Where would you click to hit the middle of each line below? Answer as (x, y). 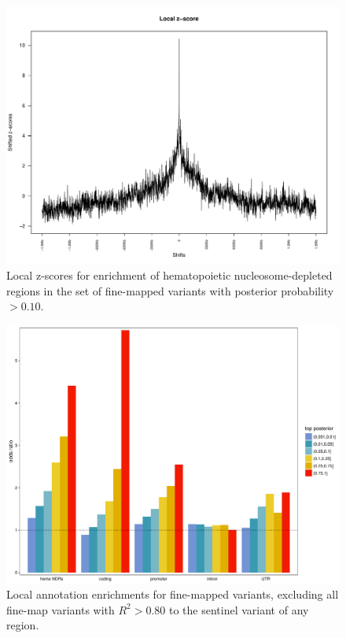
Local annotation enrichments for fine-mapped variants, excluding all (173, 594)
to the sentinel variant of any (239, 609)
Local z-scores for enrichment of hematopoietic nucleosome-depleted (169, 275)
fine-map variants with (61, 609)
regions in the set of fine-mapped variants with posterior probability (170, 290)
